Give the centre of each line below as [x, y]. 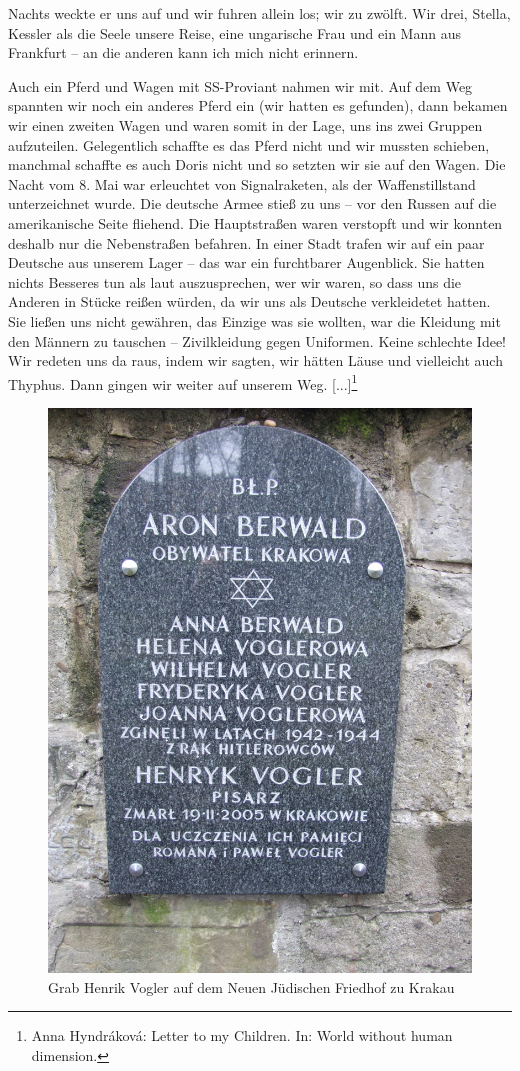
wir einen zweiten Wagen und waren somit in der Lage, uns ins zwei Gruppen [245, 124]
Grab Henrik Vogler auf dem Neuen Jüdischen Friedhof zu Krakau [251, 986]
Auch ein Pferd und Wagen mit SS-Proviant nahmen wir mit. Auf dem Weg [240, 85]
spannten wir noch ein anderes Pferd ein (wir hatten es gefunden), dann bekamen [258, 105]
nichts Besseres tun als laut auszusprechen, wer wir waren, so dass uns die [235, 281]
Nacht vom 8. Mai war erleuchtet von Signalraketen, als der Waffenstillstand [242, 183]
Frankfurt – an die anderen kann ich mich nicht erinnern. [183, 52]
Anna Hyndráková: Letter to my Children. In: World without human [242, 1035]
